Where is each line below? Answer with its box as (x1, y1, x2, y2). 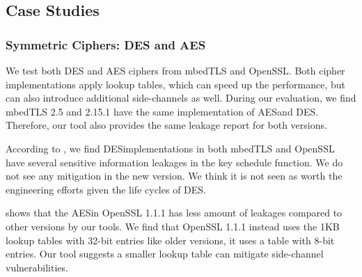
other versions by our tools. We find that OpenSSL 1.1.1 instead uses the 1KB (6, 219, 340, 233)
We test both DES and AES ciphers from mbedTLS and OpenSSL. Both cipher (6, 63, 345, 77)
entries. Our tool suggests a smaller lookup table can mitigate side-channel (6, 246, 324, 261)
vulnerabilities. (6, 260, 68, 274)
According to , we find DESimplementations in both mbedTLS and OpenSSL (6, 141, 335, 155)
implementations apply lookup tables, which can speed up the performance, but (6, 77, 346, 91)
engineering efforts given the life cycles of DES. (6, 182, 206, 196)
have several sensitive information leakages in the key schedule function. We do (6, 155, 343, 169)
